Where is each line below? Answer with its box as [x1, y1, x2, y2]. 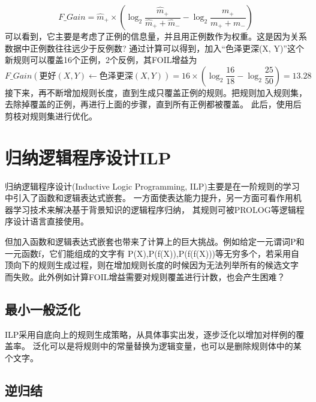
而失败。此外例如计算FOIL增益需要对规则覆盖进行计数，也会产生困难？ [5, 270, 285, 283]
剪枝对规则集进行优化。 [5, 109, 97, 122]
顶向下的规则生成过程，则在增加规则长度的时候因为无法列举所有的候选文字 [5, 259, 299, 271]
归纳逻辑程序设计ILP [5, 145, 171, 169]
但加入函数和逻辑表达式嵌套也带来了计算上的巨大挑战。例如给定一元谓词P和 [5, 235, 305, 248]
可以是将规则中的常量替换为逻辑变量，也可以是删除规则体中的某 [49, 340, 302, 352]
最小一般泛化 [5, 299, 80, 318]
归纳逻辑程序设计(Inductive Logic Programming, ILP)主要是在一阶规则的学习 [5, 179, 300, 192]
